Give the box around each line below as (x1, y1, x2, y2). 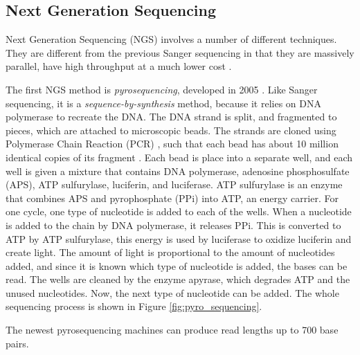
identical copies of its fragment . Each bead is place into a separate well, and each (6, 149, 353, 164)
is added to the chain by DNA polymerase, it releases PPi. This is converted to (6, 217, 341, 232)
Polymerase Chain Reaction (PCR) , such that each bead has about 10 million (6, 136, 339, 151)
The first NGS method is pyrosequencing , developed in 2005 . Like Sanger (6, 82, 318, 96)
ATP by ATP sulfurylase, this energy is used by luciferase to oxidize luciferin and (6, 231, 352, 246)
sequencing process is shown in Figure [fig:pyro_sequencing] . (6, 299, 262, 313)
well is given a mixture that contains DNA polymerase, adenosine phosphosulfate (6, 163, 350, 178)
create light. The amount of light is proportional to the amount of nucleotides (6, 245, 335, 260)
